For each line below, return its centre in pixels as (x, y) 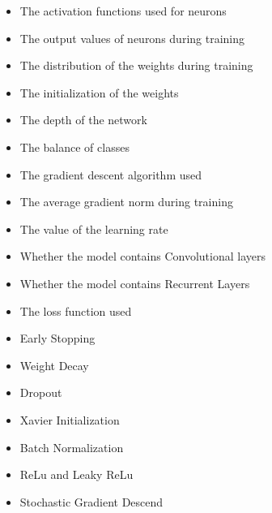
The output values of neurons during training (132, 38)
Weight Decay (54, 365)
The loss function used (76, 310)
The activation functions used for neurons (123, 11)
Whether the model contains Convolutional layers (142, 256)
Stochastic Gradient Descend (91, 501)
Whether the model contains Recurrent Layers (135, 283)
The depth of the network (83, 120)
